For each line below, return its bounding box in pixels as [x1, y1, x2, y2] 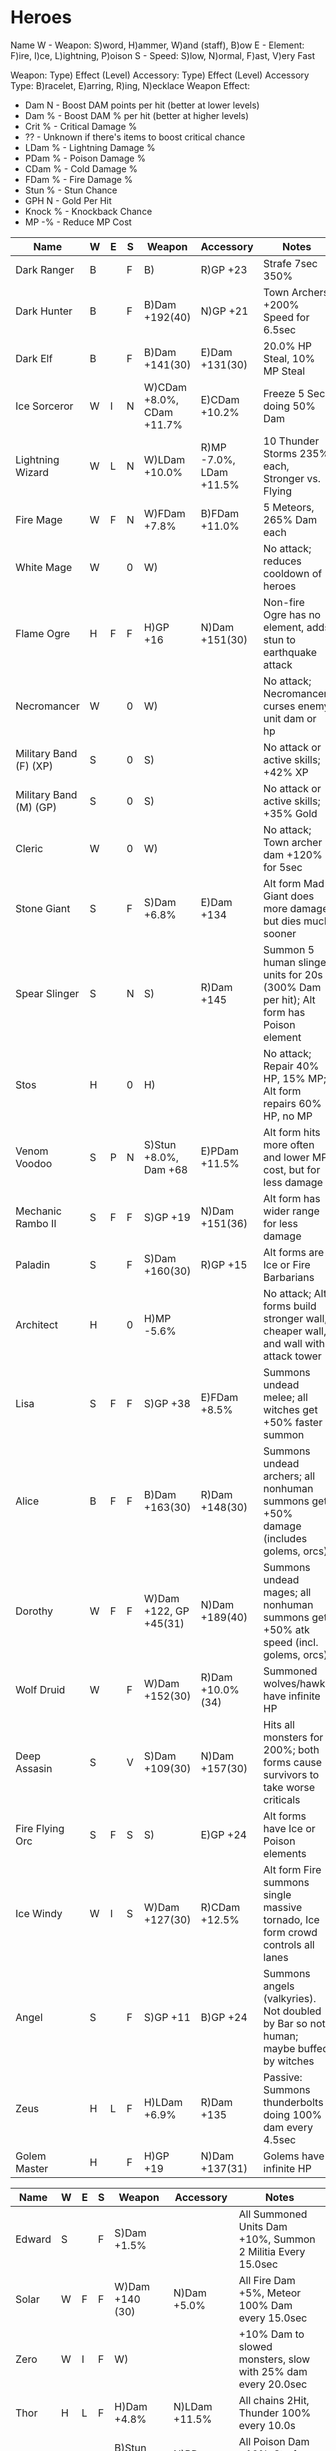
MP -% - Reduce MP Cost [24, 216, 132, 228]
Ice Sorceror [15, 399, 74, 413]
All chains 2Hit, [238, 2393, 310, 2407]
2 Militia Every [238, 2244, 306, 2258]
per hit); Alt [263, 992, 316, 1006]
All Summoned [238, 2207, 308, 2221]
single [263, 1887, 292, 1901]
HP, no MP [263, 1109, 313, 1123]
